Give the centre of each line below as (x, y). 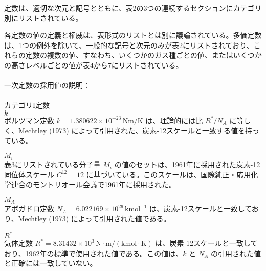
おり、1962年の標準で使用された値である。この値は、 (94, 253)
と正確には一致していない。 (51, 263)
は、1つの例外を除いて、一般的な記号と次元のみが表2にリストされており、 (129, 45)
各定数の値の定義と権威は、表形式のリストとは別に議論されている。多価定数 (133, 35)
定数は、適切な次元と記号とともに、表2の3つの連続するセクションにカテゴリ (133, 8)
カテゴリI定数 (27, 105)
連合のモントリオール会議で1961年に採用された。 (93, 184)
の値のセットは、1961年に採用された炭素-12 (187, 164)
